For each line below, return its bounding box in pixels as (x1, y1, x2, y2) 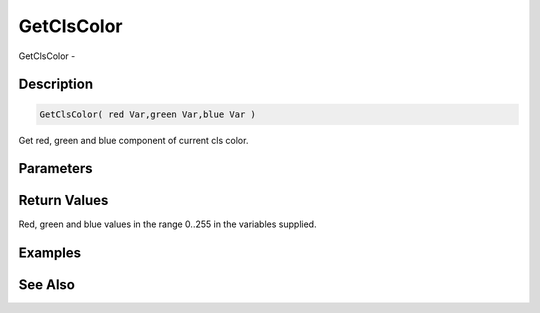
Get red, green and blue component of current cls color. (18, 134, 249, 146)
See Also (18, 276, 75, 294)
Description (18, 76, 94, 93)
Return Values (18, 192, 109, 209)
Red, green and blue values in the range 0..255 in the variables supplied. (18, 218, 317, 230)
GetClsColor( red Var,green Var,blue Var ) (39, 108, 257, 120)
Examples (18, 245, 82, 262)
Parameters (18, 160, 93, 177)
